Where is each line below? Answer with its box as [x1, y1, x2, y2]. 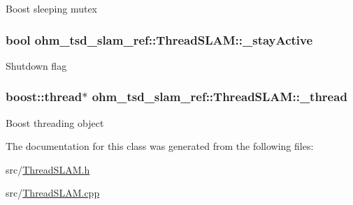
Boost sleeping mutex [6, 1, 97, 15]
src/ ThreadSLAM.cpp [6, 185, 100, 200]
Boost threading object [6, 115, 104, 130]
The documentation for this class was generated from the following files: [6, 139, 314, 153]
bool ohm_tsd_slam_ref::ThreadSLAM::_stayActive [6, 31, 313, 48]
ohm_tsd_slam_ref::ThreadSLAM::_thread [92, 88, 347, 105]
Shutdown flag [6, 58, 67, 73]
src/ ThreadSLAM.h [6, 162, 90, 176]
